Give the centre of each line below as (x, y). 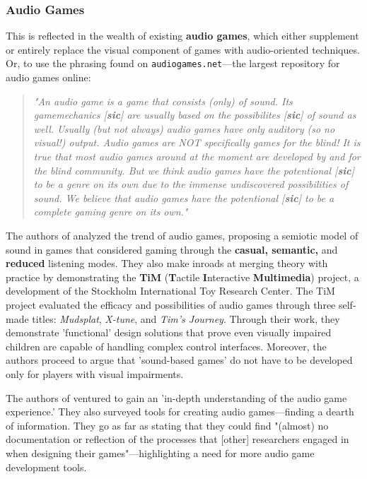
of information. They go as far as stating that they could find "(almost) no (167, 425)
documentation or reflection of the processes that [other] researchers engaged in (177, 439)
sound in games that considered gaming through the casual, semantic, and (172, 249)
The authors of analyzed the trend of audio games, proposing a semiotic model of (182, 235)
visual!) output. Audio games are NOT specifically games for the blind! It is (197, 142)
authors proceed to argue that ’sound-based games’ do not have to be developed (179, 360)
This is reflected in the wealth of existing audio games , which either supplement (182, 36)
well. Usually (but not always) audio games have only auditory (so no (184, 128)
